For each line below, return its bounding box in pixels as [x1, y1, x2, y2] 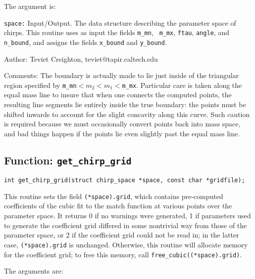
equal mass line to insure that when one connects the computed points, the [4, 89, 232, 100]
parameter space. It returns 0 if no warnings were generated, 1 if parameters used [4, 210, 251, 221]
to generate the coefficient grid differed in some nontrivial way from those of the [4, 220, 247, 230]
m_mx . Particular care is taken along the [122, 80, 242, 90]
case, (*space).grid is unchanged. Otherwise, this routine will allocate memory [4, 239, 248, 249]
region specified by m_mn [4, 80, 77, 90]
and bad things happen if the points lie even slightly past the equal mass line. [4, 128, 240, 138]
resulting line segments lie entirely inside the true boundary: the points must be [4, 99, 246, 109]
